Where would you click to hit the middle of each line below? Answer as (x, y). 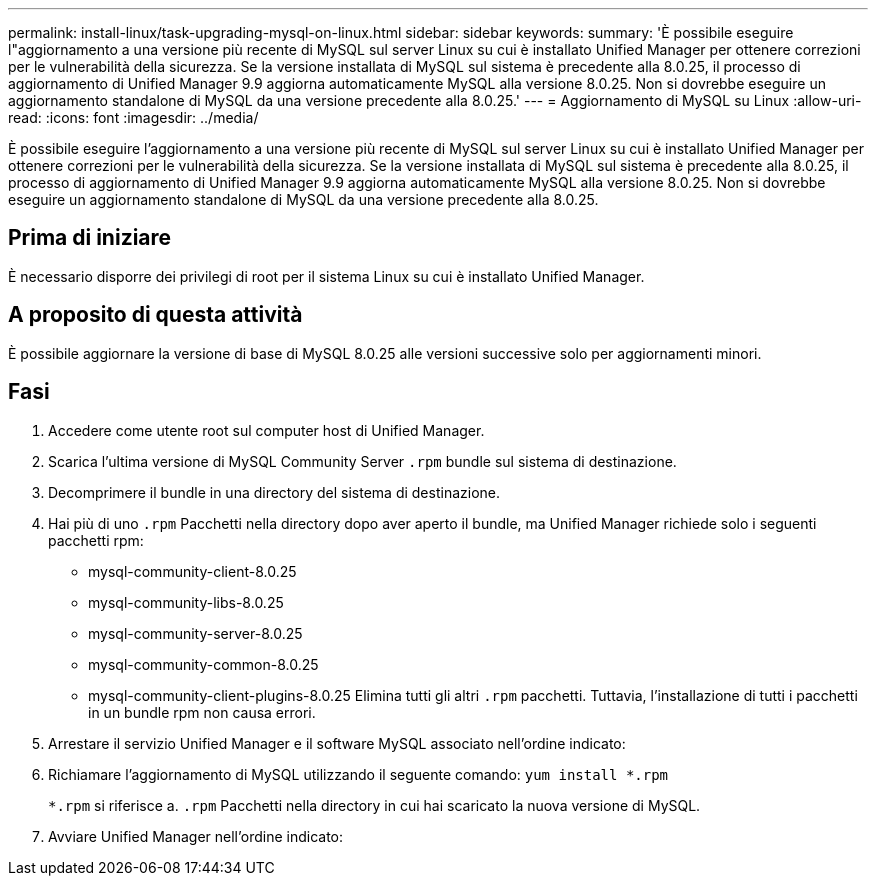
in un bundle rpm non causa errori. (202, 712)
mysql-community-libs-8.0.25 (186, 602)
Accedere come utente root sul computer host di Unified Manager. (266, 430)
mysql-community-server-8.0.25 (195, 633)
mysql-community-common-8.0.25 (203, 664)
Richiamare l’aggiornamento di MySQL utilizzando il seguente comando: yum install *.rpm (358, 774)
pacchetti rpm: (96, 540)
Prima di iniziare (90, 238)
